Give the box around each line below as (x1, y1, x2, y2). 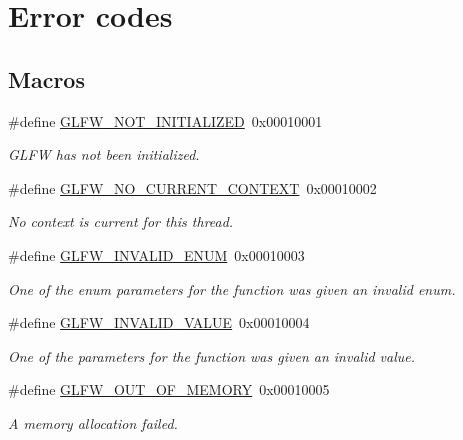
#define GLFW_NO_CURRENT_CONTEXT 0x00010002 (8, 177, 377, 198)
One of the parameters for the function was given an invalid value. (8, 345, 416, 366)
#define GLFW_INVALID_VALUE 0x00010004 (8, 312, 310, 333)
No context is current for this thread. (8, 211, 234, 232)
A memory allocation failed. (8, 412, 178, 433)
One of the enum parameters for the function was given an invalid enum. (8, 278, 456, 299)
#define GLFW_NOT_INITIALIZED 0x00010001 (8, 110, 323, 131)
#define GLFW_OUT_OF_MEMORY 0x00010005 (8, 379, 330, 400)
